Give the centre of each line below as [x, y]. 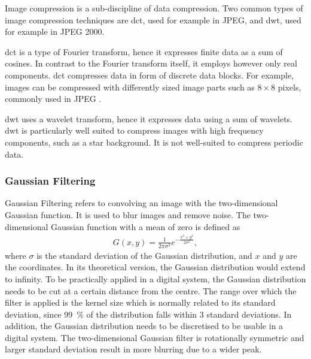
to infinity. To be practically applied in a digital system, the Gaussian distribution [155, 278]
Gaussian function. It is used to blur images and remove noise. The [128, 214]
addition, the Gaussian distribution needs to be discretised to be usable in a [144, 326]
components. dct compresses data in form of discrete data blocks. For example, [150, 75]
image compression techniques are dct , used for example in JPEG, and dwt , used [153, 19]
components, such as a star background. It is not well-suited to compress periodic [154, 142]
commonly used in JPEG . [53, 99]
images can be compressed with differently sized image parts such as [130, 87]
